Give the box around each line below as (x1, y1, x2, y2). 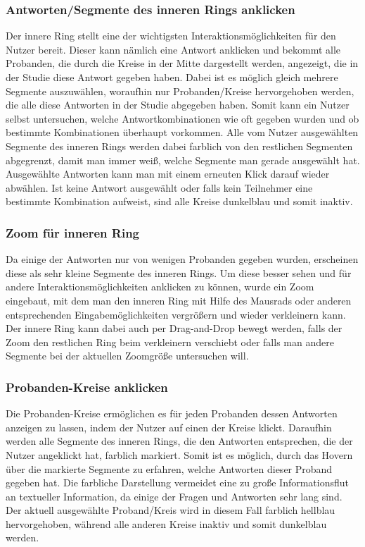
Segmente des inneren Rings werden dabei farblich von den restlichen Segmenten (6, 138, 353, 153)
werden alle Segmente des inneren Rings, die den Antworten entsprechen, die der (6, 434, 353, 448)
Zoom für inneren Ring (6, 223, 140, 241)
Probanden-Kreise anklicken (6, 378, 168, 395)
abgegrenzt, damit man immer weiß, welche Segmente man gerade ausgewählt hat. (6, 152, 360, 167)
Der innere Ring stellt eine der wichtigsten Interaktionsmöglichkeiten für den (6, 28, 336, 43)
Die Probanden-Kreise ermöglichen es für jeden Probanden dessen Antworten (6, 406, 338, 421)
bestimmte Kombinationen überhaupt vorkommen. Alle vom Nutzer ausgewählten (6, 125, 359, 140)
